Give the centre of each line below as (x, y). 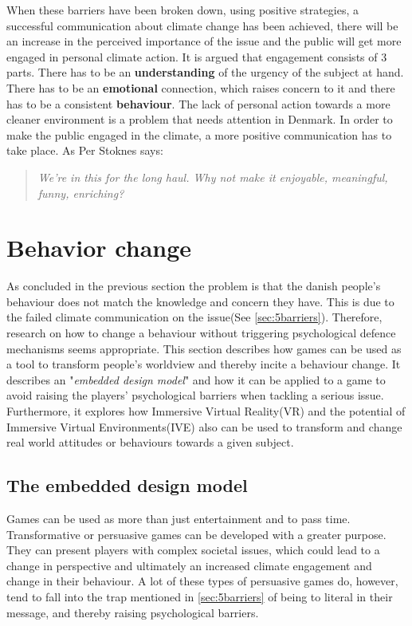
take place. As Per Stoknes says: (85, 150)
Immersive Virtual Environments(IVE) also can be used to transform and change (204, 426)
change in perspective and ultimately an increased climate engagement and (189, 565)
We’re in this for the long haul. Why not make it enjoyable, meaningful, (213, 177)
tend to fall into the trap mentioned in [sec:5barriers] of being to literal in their (200, 596)
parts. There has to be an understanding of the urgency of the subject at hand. (205, 72)
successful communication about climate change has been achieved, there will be (202, 25)
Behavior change (99, 248)
